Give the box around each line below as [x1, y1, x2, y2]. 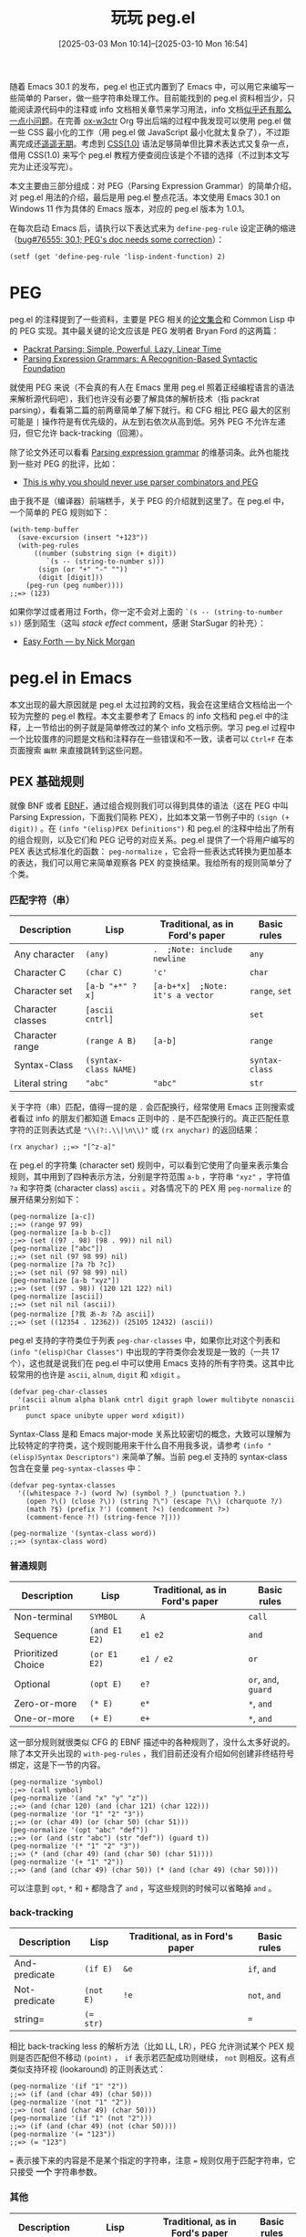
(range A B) [85, 1035, 138, 1045]
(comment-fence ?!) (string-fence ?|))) [25, 1512, 181, 1522]
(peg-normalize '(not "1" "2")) [9, 2097, 132, 2106]
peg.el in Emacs [9, 667, 132, 688]
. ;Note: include [153, 944, 233, 954]
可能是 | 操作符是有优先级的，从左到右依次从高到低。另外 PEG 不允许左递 [9, 415, 286, 426]
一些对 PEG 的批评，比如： [16, 457, 118, 469]
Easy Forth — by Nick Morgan [22, 635, 136, 646]
